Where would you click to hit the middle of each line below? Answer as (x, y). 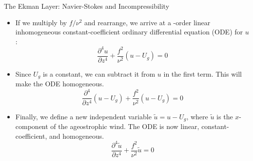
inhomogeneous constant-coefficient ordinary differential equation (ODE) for (129, 32)
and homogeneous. (77, 136)
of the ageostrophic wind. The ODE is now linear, (125, 126)
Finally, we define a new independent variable (83, 116)
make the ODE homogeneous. (60, 84)
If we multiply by (41, 22)
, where (197, 116)
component (32, 126)
